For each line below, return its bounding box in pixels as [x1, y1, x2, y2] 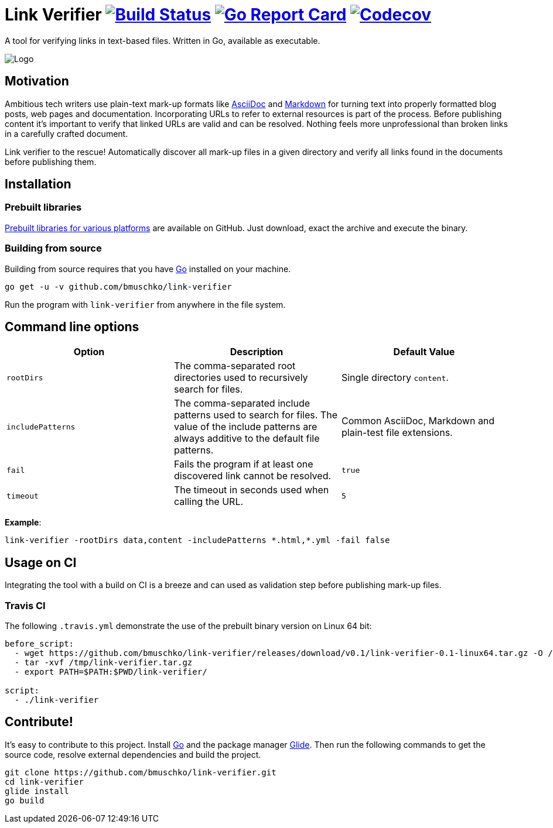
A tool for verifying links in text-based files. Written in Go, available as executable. [5, 35, 320, 46]
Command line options [5, 319, 139, 334]
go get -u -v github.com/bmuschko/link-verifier [5, 281, 232, 291]
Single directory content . [341, 372, 449, 384]
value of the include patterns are [173, 421, 318, 433]
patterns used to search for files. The [173, 409, 337, 421]
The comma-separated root [173, 360, 296, 372]
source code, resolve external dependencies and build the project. [5, 749, 261, 760]
